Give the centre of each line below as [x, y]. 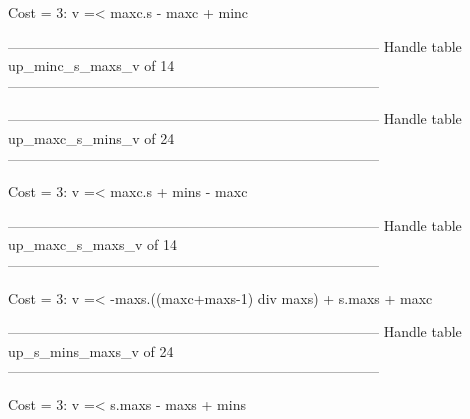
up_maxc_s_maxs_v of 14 [92, 244]
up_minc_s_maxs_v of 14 [91, 65]
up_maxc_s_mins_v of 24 [91, 137]
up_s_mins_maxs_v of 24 [91, 350]
